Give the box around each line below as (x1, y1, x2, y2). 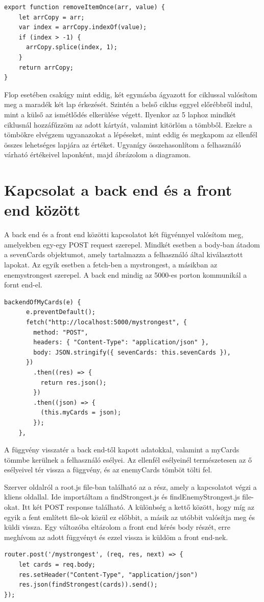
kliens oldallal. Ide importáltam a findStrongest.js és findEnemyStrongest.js (4, 491, 240, 502)
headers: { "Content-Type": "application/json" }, (33, 339, 209, 346)
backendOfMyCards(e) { (4, 298, 81, 306)
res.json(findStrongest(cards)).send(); (18, 581, 158, 589)
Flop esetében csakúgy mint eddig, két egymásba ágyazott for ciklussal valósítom (4, 89, 257, 99)
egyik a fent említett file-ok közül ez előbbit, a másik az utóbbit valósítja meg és (4, 511, 255, 522)
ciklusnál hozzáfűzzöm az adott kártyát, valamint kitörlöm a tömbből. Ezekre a (4, 119, 252, 130)
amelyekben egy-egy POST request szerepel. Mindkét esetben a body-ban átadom (4, 239, 260, 250)
